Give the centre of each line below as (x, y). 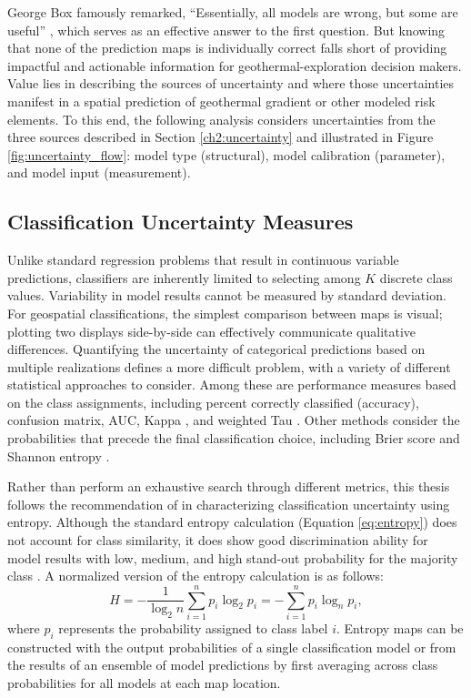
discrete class (416, 277)
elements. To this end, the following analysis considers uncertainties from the (221, 119)
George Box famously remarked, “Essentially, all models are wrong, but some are (233, 12)
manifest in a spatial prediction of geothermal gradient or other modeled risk (221, 101)
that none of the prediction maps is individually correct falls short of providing (227, 48)
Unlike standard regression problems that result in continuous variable (203, 260)
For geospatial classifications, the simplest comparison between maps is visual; (225, 313)
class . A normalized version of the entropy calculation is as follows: (195, 576)
